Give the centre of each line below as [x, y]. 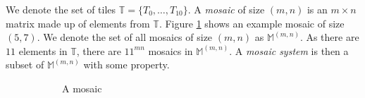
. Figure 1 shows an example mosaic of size [252, 23]
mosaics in [171, 50]
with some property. [126, 65]
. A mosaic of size [226, 9]
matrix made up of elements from [78, 23]
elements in [43, 50]
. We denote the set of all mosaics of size [125, 37]
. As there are [329, 37]
